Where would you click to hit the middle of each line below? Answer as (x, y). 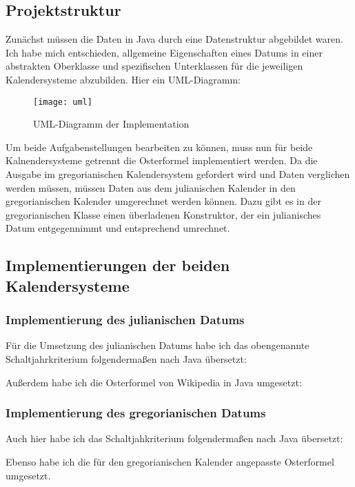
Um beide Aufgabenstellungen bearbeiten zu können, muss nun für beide (159, 147)
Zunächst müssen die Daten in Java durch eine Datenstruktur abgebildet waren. (174, 39)
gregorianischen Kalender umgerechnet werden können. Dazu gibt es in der (163, 201)
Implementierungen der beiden (118, 265)
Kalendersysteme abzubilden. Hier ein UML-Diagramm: (123, 79)
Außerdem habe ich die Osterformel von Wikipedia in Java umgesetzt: (154, 382)
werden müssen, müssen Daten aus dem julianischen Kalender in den (151, 187)
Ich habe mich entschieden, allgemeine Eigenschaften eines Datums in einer (164, 52)
